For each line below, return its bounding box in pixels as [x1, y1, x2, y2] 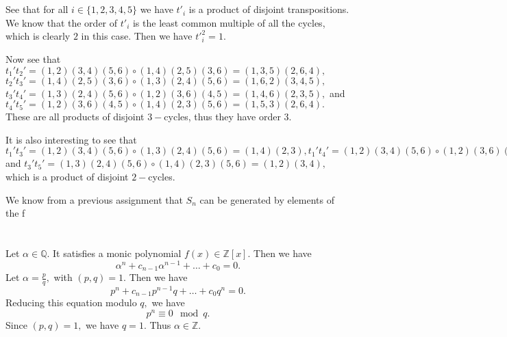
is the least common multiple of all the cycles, [132, 15, 325, 29]
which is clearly [5, 29, 71, 43]
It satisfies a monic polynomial [53, 245, 182, 260]
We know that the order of [5, 15, 118, 29]
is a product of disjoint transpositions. [188, 2, 349, 16]
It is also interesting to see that [5, 132, 137, 146]
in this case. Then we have [81, 29, 193, 43]
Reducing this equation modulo [5, 295, 137, 310]
